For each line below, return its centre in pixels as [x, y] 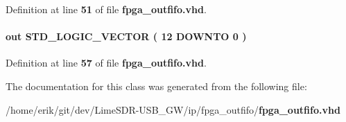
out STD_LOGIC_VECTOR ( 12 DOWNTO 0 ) [126, 36]
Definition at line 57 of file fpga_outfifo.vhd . [106, 63]
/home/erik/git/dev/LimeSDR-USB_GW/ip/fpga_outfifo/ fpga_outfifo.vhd [173, 109]
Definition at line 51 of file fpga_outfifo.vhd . [106, 9]
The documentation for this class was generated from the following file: [156, 86]
